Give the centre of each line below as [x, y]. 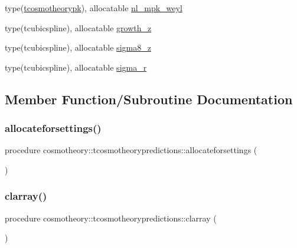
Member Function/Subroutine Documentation [149, 99]
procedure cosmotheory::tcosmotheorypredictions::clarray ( [111, 218]
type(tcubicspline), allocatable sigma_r [76, 67]
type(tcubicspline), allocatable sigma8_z [78, 47]
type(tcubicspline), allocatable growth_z [78, 27]
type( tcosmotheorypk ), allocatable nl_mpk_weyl [94, 8]
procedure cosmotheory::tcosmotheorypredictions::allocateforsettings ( [131, 150]
